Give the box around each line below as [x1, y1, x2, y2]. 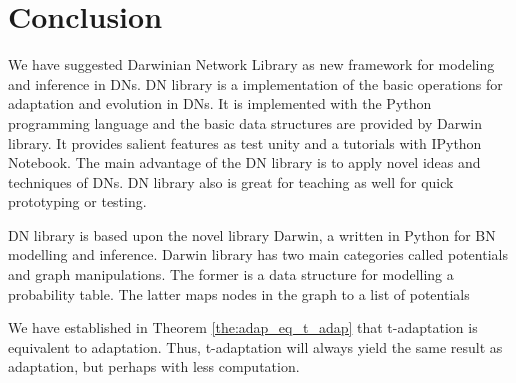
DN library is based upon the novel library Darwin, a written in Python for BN [8, 224, 496, 245]
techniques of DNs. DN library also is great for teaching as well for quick [8, 171, 454, 192]
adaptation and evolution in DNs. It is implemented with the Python [8, 93, 432, 114]
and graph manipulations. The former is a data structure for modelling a [8, 264, 454, 285]
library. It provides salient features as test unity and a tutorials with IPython [8, 132, 482, 153]
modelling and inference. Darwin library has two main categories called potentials [8, 244, 508, 265]
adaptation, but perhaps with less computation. [8, 356, 300, 377]
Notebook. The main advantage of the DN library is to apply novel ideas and [8, 152, 481, 173]
